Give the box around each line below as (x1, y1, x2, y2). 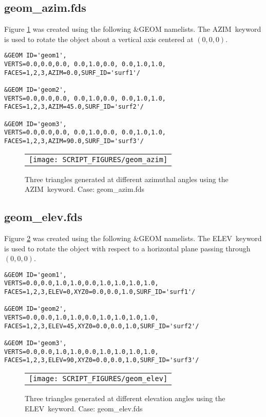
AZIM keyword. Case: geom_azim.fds (25, 184, 145, 194)
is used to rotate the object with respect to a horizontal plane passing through (4, 243, 251, 253)
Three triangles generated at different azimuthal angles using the (25, 173, 229, 184)
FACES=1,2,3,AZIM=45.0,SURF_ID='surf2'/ (4, 103, 144, 111)
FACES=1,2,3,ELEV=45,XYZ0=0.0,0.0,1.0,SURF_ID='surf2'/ (4, 322, 199, 330)
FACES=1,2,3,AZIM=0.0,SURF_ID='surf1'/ (4, 69, 140, 76)
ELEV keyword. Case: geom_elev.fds (25, 403, 143, 413)
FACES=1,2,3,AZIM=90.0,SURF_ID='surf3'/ (4, 137, 144, 145)
